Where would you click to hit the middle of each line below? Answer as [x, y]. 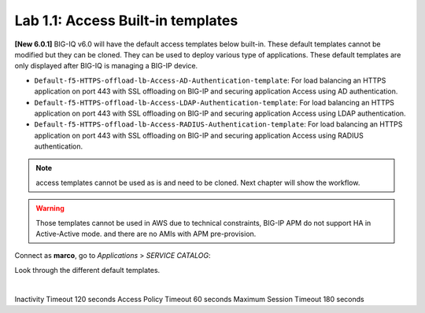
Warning [50, 208]
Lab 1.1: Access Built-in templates [126, 20]
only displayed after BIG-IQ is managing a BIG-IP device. [106, 66]
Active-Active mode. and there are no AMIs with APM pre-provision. [146, 234]
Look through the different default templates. [87, 270]
